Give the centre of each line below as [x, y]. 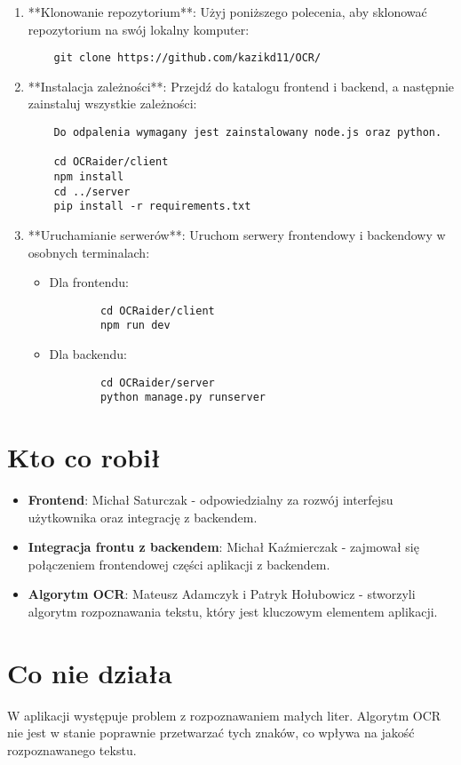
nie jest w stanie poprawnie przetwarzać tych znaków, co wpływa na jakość [211, 733]
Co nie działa [90, 672]
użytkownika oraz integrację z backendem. [143, 517]
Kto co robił [84, 457]
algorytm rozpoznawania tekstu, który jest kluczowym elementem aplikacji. [233, 612]
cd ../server [92, 191]
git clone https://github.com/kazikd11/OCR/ [187, 58]
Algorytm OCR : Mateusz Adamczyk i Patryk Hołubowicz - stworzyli [222, 594]
